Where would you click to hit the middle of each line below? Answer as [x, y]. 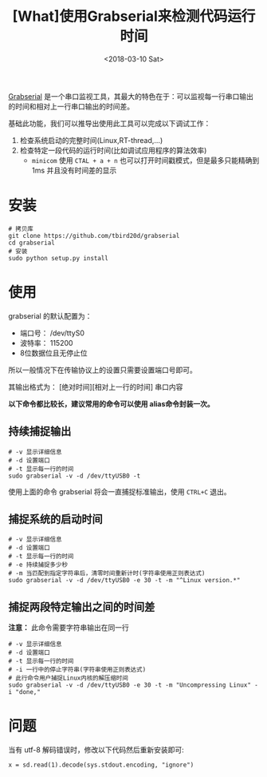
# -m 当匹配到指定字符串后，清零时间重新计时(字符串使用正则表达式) [107, 573]
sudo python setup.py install [59, 258]
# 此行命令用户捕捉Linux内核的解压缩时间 [69, 678]
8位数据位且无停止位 [53, 353]
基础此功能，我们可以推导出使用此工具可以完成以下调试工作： [110, 123]
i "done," [25, 692]
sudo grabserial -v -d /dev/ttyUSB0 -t [75, 476]
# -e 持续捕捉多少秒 [38, 565]
